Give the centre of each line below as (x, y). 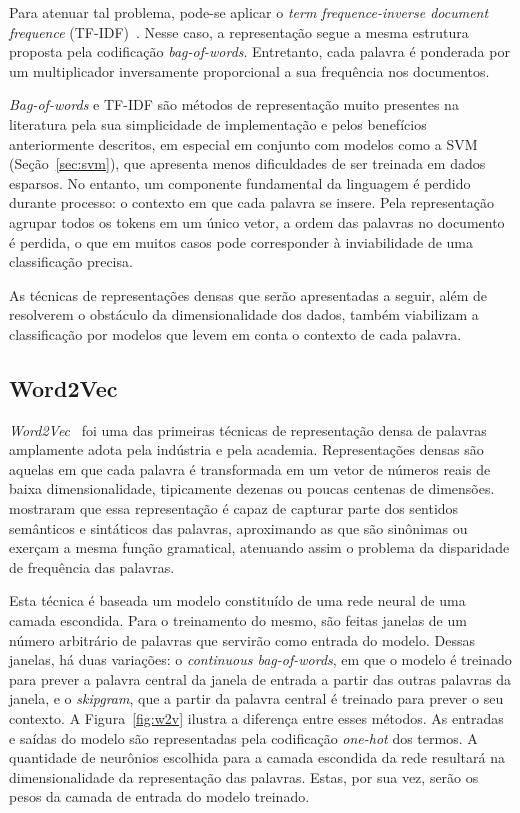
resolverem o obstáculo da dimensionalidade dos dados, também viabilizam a (244, 314)
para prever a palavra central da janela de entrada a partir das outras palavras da (260, 678)
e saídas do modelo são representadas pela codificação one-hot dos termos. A (243, 737)
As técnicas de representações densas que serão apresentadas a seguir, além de (248, 294)
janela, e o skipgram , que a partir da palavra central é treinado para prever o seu (256, 698)
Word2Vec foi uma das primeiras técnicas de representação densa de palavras (248, 429)
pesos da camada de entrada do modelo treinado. (159, 796)
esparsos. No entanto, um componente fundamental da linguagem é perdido (240, 182)
